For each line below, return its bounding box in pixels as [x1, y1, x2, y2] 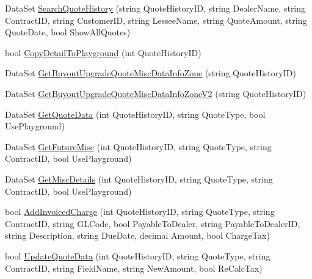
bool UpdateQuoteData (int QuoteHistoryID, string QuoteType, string [5, 249, 270, 262]
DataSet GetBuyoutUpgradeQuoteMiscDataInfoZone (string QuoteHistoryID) [5, 67, 296, 79]
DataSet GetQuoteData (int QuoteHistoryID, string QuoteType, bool [5, 107, 266, 120]
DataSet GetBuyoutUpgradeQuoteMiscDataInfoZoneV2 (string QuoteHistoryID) [5, 87, 307, 100]
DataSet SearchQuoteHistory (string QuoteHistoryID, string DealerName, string [5, 2, 306, 14]
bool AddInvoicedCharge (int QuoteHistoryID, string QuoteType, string [5, 205, 275, 218]
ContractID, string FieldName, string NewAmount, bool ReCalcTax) [5, 261, 263, 274]
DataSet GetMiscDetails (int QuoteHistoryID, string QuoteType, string [5, 172, 273, 185]
